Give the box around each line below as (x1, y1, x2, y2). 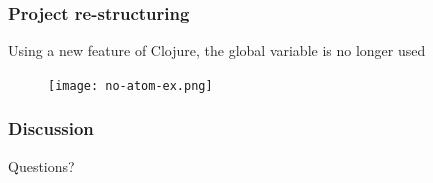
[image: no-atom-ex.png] (48, 78, 213, 93)
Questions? (8, 155, 75, 176)
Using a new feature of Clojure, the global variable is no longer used (8, 40, 426, 61)
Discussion (8, 116, 94, 141)
